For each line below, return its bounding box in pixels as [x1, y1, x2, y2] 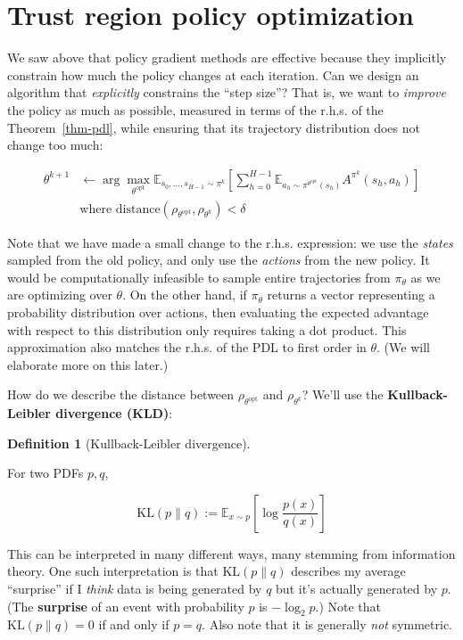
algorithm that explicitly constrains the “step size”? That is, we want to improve [7, 83, 446, 102]
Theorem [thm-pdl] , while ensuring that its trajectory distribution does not [7, 118, 420, 136]
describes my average [291, 562, 406, 580]
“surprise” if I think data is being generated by [7, 579, 262, 598]
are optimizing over [7, 285, 112, 304]
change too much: [7, 135, 103, 154]
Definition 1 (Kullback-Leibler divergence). [7, 433, 251, 452]
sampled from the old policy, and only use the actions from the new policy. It [7, 250, 430, 269]
